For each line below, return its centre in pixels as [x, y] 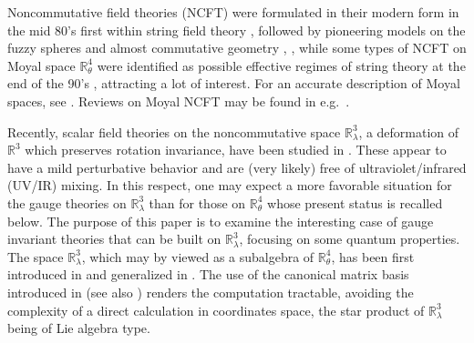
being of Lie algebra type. [79, 328]
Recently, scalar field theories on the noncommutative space [174, 131]
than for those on [197, 202]
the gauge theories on [67, 202]
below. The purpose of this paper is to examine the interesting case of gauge [221, 221]
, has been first [373, 256]
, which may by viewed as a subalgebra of [198, 256]
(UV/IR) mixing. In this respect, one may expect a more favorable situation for [230, 185]
